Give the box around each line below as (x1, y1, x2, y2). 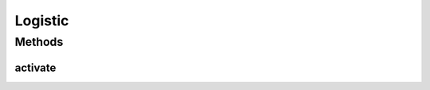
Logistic (14, 12, 69, 29)
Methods (14, 35, 64, 49)
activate (14, 61, 57, 74)
